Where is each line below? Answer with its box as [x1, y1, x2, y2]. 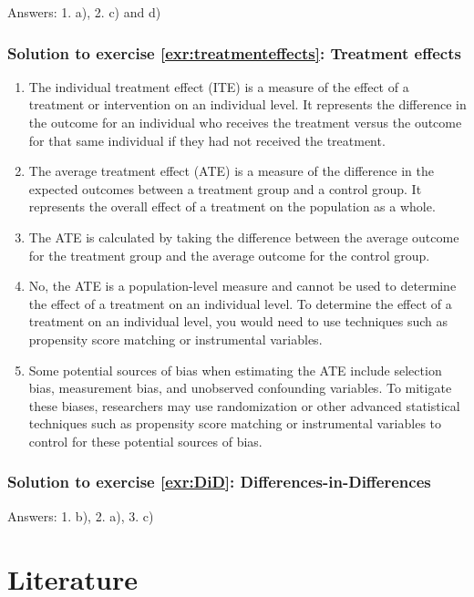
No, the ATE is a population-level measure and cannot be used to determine [28, 276, 457, 295]
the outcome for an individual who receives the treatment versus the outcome [28, 113, 462, 131]
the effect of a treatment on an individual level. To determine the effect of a [28, 293, 452, 313]
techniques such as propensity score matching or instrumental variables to [28, 414, 442, 433]
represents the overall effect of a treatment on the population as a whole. [28, 197, 436, 216]
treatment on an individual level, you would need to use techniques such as [28, 312, 448, 331]
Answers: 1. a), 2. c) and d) [7, 3, 161, 21]
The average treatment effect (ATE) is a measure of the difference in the [28, 161, 434, 180]
